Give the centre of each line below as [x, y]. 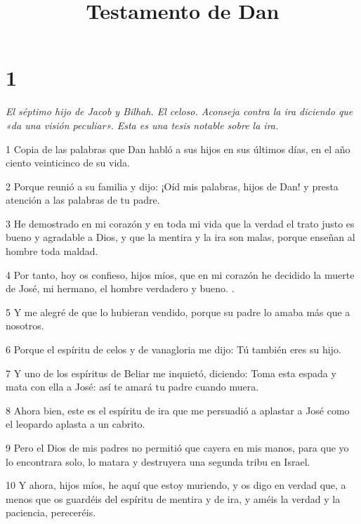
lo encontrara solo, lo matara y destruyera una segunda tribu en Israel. [158, 461]
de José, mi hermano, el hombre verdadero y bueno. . [120, 288]
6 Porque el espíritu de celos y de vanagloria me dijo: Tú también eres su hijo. [173, 349]
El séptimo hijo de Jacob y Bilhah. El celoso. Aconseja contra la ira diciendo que [179, 111]
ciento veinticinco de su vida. [68, 163]
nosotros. [25, 326]
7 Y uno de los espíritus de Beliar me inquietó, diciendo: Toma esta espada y [171, 373]
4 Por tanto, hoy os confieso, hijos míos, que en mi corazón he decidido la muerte [180, 274]
